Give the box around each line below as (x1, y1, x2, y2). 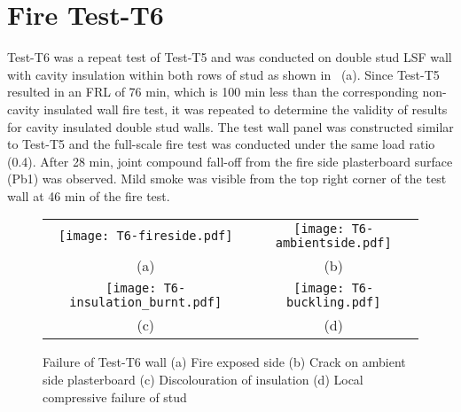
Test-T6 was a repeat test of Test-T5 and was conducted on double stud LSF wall (7, 48, 452, 66)
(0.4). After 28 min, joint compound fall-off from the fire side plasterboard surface (7, 152, 453, 170)
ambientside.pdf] (275, 236, 392, 251)
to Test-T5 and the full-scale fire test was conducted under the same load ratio (7, 135, 435, 153)
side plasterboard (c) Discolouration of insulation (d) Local (43, 370, 363, 389)
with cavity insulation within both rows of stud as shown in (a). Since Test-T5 (7, 65, 440, 83)
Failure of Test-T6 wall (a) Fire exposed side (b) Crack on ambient (43, 353, 406, 371)
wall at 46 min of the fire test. (7, 186, 170, 205)
